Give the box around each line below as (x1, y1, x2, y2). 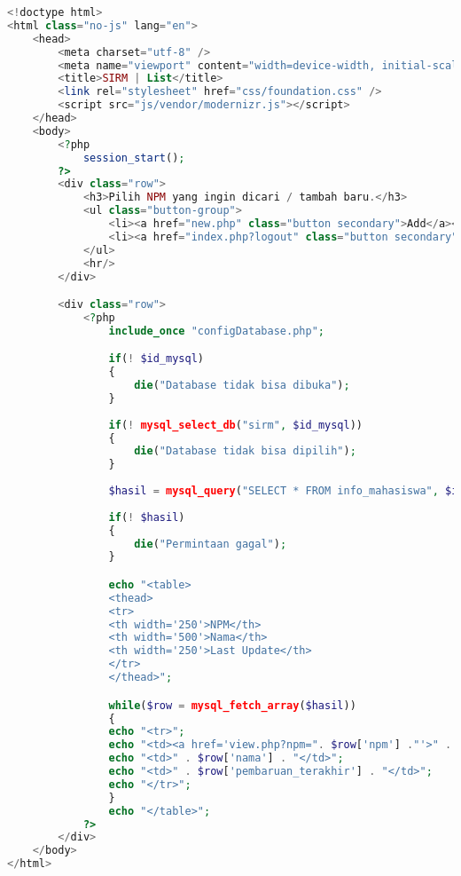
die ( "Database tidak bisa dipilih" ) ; (134, 445, 356, 458)
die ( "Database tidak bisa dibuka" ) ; (134, 379, 350, 392)
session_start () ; (82, 151, 185, 164)
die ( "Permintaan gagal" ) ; (134, 537, 287, 550)
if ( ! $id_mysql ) (108, 352, 204, 366)
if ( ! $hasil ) (108, 510, 185, 524)
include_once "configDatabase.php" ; (108, 324, 324, 337)
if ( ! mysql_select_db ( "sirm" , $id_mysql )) (108, 418, 363, 431)
